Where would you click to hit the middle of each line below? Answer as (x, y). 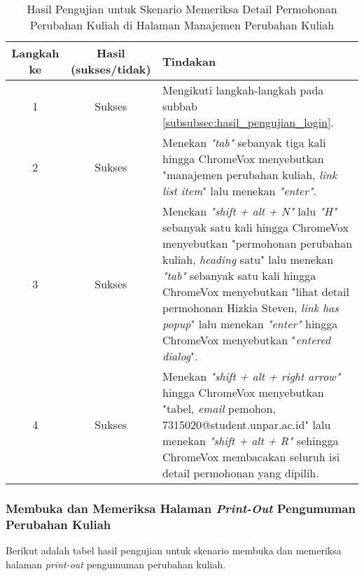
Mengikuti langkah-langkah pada (243, 90)
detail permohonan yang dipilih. (241, 473)
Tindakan (189, 61)
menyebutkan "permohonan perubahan (258, 243)
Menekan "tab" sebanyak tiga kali (244, 142)
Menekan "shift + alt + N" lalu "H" (250, 211)
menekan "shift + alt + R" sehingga (251, 441)
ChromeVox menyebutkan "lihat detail (256, 291)
